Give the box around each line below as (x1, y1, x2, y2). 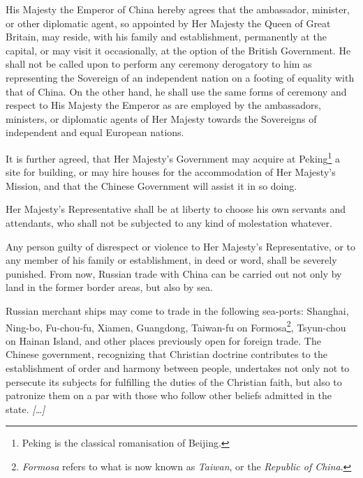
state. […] (6, 401, 45, 416)
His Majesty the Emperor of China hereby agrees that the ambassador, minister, (6, 2, 350, 16)
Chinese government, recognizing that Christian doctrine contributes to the (6, 347, 327, 361)
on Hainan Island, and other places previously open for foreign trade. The (6, 333, 321, 348)
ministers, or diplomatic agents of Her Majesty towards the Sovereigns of (6, 111, 317, 126)
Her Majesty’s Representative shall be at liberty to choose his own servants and (6, 202, 346, 216)
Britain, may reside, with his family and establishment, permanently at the (6, 29, 327, 44)
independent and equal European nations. (6, 125, 184, 140)
